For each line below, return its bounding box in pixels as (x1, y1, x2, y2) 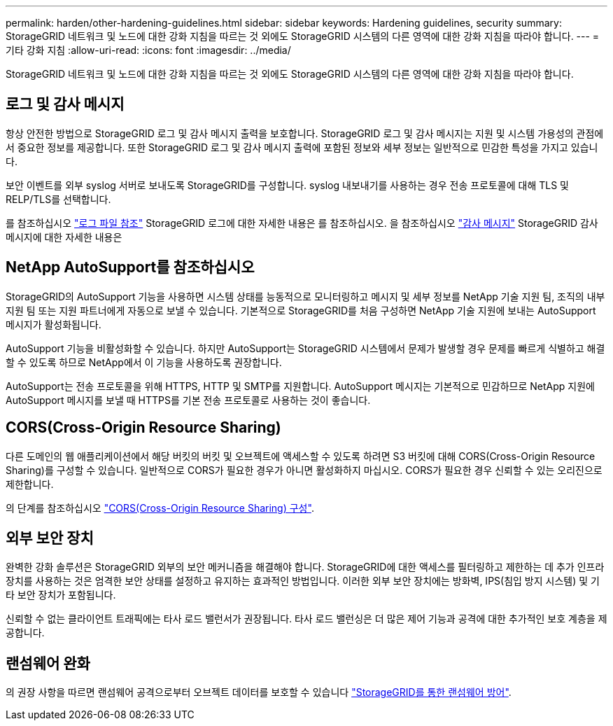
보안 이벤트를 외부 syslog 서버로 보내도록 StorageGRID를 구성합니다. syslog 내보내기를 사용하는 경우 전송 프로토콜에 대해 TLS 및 (6, 179, 569, 191)
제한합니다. (6, 477, 54, 490)
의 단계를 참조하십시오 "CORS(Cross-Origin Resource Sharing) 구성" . (6, 501, 314, 514)
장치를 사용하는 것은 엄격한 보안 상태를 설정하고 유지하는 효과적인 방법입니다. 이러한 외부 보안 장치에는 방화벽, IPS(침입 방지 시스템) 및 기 (6, 575, 600, 587)
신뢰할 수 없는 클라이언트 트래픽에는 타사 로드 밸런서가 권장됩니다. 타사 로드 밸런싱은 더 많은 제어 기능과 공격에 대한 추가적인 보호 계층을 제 (6, 613, 607, 625)
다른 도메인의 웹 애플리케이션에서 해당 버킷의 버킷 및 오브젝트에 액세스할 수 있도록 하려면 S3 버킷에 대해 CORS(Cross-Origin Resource (6, 449, 596, 462)
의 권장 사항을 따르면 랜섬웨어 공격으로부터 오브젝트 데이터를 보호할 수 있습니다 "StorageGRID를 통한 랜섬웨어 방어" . (6, 686, 512, 699)
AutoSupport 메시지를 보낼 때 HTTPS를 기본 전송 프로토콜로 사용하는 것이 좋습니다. (6, 393, 371, 406)
